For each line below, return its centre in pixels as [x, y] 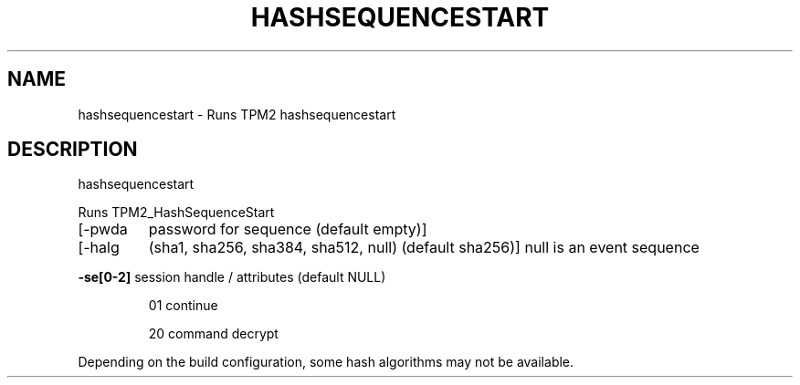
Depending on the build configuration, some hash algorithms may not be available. [326, 362]
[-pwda [103, 229]
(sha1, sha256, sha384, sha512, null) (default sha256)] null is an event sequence [424, 248]
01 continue [183, 306]
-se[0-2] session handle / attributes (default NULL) [232, 277]
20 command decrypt [213, 334]
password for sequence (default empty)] [288, 229]
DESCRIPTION [73, 150]
